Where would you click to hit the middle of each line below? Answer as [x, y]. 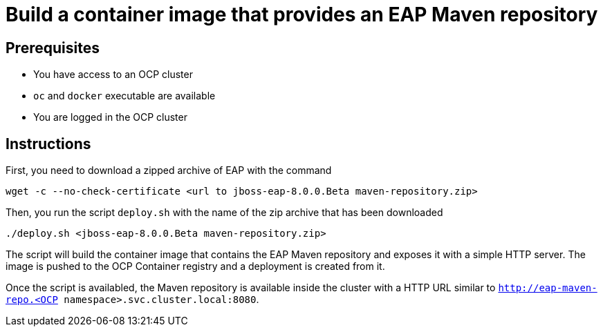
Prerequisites [53, 48]
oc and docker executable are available [124, 96]
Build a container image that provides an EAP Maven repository [302, 14]
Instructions [48, 144]
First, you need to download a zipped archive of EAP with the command [169, 170]
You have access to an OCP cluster [113, 75]
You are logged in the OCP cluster [110, 117]
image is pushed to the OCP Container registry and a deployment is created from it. [195, 266]
